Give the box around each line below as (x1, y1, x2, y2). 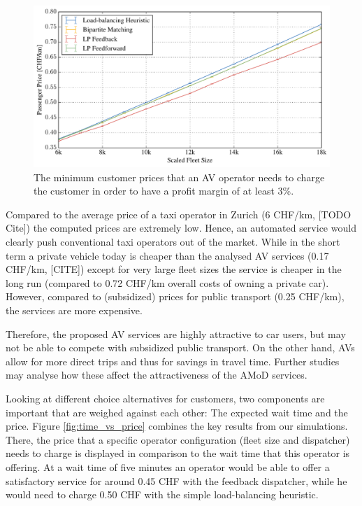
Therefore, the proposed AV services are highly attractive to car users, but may (6, 326, 346, 341)
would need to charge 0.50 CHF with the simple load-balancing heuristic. (6, 487, 319, 502)
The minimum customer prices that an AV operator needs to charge (34, 169, 325, 184)
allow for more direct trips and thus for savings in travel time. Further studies (6, 353, 340, 368)
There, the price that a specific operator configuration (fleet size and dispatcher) (6, 432, 350, 447)
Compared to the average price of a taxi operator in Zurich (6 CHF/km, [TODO (6, 206, 352, 221)
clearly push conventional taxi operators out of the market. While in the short (6, 234, 340, 249)
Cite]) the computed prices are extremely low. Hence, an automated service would (6, 220, 356, 235)
